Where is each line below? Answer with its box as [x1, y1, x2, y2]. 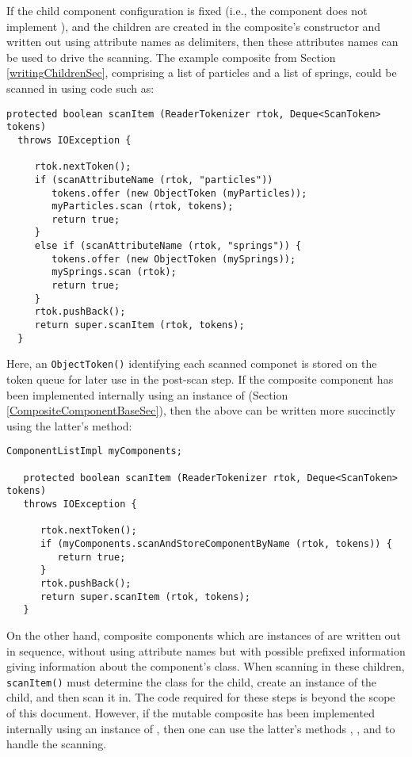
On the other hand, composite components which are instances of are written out [6, 626, 401, 643]
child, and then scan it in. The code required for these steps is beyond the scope [6, 689, 395, 705]
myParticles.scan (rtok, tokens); [51, 201, 234, 212]
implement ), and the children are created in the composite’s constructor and [6, 17, 381, 34]
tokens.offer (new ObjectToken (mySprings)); [51, 253, 296, 265]
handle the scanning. [6, 736, 107, 752]
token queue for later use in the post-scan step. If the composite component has [6, 371, 394, 388]
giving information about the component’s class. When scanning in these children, [6, 658, 405, 675]
